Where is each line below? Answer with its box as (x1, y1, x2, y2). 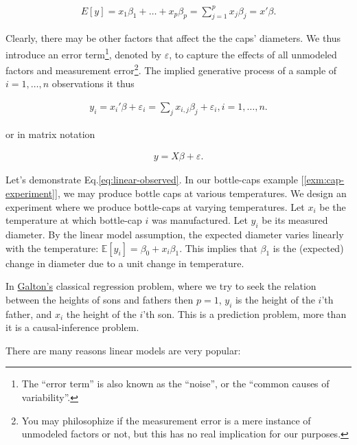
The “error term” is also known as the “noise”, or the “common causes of (21, 376, 330, 391)
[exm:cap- (303, 172, 345, 187)
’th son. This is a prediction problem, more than (143, 306, 347, 321)
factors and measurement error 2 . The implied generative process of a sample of (5, 61, 337, 77)
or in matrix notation (5, 126, 95, 141)
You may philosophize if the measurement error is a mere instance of (21, 413, 311, 427)
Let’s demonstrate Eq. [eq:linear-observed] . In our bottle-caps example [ (5, 172, 304, 187)
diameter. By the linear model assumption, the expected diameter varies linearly (5, 227, 344, 242)
